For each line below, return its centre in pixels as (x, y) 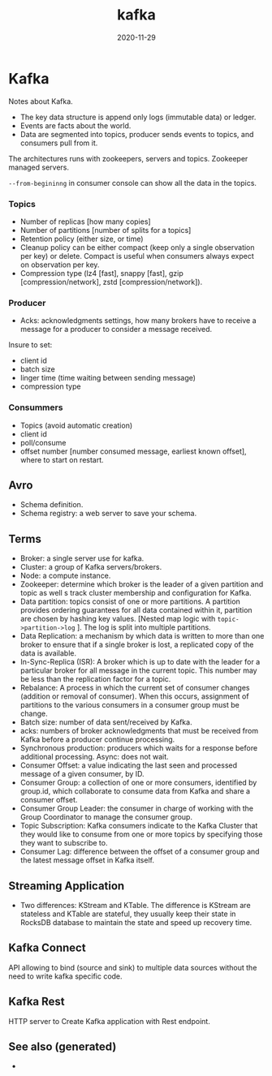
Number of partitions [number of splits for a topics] (106, 230)
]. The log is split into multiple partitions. (144, 627)
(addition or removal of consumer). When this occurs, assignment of (134, 696)
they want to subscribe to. (64, 843)
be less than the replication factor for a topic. (95, 679)
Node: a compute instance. (65, 576)
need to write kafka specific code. (66, 976)
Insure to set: (30, 345)
